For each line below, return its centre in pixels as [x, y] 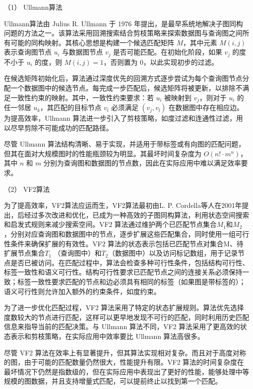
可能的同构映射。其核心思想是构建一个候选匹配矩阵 [92, 42]
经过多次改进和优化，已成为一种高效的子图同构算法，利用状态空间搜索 [136, 214]
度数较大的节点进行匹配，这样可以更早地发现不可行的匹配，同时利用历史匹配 [126, 317]
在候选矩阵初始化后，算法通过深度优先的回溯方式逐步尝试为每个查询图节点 [123, 78]
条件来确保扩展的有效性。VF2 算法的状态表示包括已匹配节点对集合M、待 [127, 243]
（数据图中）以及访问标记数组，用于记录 [173, 253]
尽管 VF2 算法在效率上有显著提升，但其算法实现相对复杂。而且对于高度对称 [125, 352]
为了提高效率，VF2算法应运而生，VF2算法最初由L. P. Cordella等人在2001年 [123, 205]
